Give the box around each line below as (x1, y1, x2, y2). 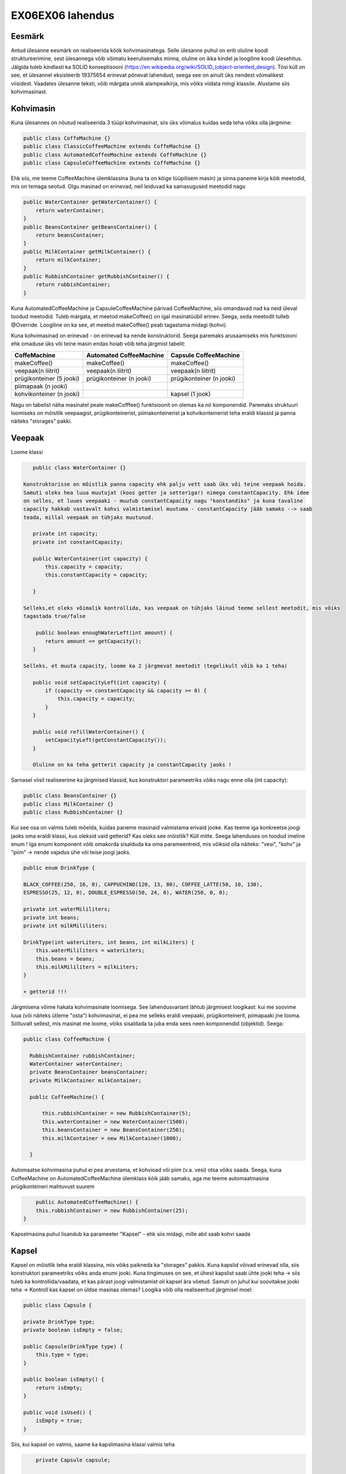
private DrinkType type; (23, 1318, 95, 1325)
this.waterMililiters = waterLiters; (35, 947, 145, 954)
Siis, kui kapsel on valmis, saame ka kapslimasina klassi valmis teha (11, 1440, 175, 1447)
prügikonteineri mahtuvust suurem (11, 1183, 95, 1190)
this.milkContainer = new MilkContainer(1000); (42, 1135, 182, 1141)
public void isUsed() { (23, 1409, 93, 1416)
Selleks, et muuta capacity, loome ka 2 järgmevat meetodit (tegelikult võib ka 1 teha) (23, 662, 288, 669)
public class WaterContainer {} (32, 465, 126, 471)
